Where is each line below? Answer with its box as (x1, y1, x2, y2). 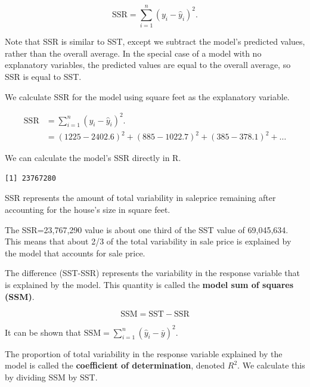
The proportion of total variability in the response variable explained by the (5, 347, 283, 360)
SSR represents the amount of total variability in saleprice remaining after (5, 191, 276, 204)
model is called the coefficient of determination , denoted (5, 359, 225, 371)
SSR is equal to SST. (5, 70, 82, 82)
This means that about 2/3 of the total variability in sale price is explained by (5, 235, 292, 247)
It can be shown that (5, 326, 82, 338)
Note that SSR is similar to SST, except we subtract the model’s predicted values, (5, 35, 305, 48)
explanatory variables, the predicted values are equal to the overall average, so (5, 58, 291, 71)
